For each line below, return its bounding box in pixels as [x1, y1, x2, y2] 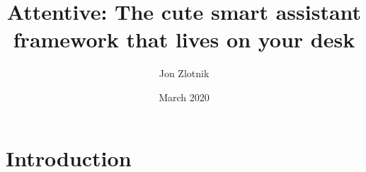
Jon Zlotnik [159, 66, 210, 81]
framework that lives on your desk [13, 25, 355, 54]
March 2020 [159, 89, 210, 104]
